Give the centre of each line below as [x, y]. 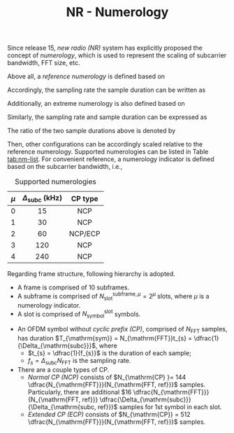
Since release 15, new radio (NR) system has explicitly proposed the [105, 48]
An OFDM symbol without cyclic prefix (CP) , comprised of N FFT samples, [122, 330]
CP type [85, 198]
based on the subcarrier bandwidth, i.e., [65, 167]
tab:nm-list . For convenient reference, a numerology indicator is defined [111, 159]
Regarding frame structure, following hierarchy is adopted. [92, 274]
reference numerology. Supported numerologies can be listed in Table [108, 152]
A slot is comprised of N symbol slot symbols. [79, 314]
